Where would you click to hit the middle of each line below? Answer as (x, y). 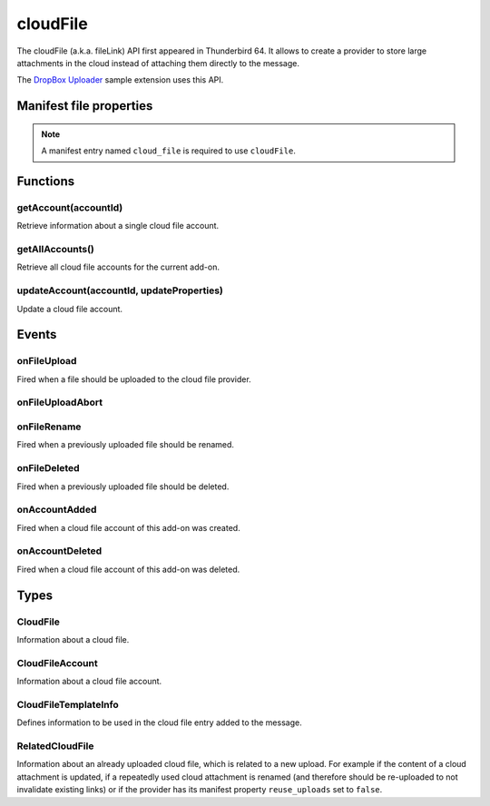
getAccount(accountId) (70, 207)
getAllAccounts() (56, 250)
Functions (46, 181)
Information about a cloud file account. (89, 682)
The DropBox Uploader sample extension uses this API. (120, 80)
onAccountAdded (57, 510)
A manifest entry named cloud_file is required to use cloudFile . (169, 151)
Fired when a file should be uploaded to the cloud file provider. (134, 379)
